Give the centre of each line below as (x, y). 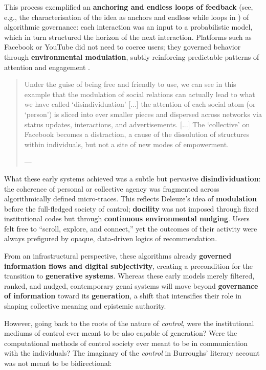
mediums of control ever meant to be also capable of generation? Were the (121, 333)
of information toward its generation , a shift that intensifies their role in (123, 296)
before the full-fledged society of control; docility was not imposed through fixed (131, 208)
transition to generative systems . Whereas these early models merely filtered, (129, 276)
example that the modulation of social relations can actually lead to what (140, 94)
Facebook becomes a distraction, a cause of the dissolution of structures (137, 134)
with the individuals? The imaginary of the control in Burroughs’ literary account (132, 353)
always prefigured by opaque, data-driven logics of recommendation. (111, 238)
